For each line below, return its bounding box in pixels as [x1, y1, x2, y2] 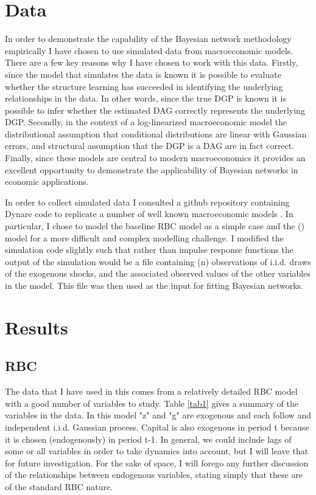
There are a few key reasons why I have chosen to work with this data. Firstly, [5, 56, 298, 69]
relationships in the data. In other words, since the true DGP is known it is [5, 92, 286, 105]
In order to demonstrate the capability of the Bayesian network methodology [5, 32, 292, 45]
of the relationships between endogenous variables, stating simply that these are [5, 468, 303, 481]
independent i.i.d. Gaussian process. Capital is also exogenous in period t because [5, 420, 309, 433]
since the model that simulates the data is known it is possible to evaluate [5, 67, 281, 80]
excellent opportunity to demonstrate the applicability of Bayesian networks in [5, 163, 298, 176]
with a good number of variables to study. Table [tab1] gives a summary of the [5, 396, 298, 409]
